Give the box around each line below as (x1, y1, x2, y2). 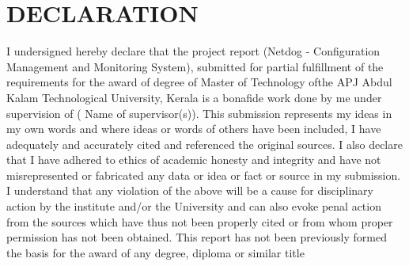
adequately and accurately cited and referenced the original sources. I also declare (6, 135, 403, 152)
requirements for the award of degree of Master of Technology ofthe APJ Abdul (6, 74, 392, 90)
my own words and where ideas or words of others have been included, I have (6, 120, 381, 137)
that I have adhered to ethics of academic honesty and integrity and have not (6, 151, 381, 168)
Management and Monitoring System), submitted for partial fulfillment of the (6, 58, 384, 74)
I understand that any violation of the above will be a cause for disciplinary (6, 182, 373, 199)
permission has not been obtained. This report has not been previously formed (6, 229, 387, 245)
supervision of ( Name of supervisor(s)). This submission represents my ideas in (6, 104, 392, 121)
